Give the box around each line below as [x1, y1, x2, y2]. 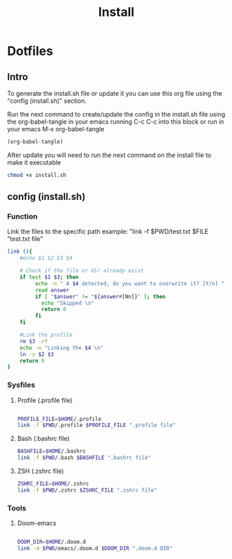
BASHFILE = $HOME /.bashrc [17, 448, 87, 455]
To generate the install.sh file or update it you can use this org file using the [7, 90, 223, 97]
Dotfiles [7, 43, 53, 59]
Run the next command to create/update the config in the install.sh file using [7, 110, 226, 118]
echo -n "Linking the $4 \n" [19, 344, 104, 351]
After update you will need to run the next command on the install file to [7, 151, 212, 159]
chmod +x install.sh [7, 172, 67, 178]
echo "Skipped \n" [41, 299, 95, 306]
